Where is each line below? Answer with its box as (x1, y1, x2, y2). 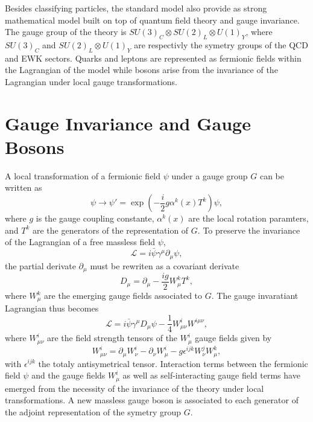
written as (5, 181, 42, 194)
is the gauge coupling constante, (36, 212, 154, 225)
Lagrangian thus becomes (5, 302, 99, 315)
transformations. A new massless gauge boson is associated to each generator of (5, 394, 299, 406)
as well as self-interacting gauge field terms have (122, 369, 300, 382)
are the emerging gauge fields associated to (44, 289, 203, 302)
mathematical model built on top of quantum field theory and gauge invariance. (5, 13, 300, 26)
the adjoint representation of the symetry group (5, 405, 181, 418)
